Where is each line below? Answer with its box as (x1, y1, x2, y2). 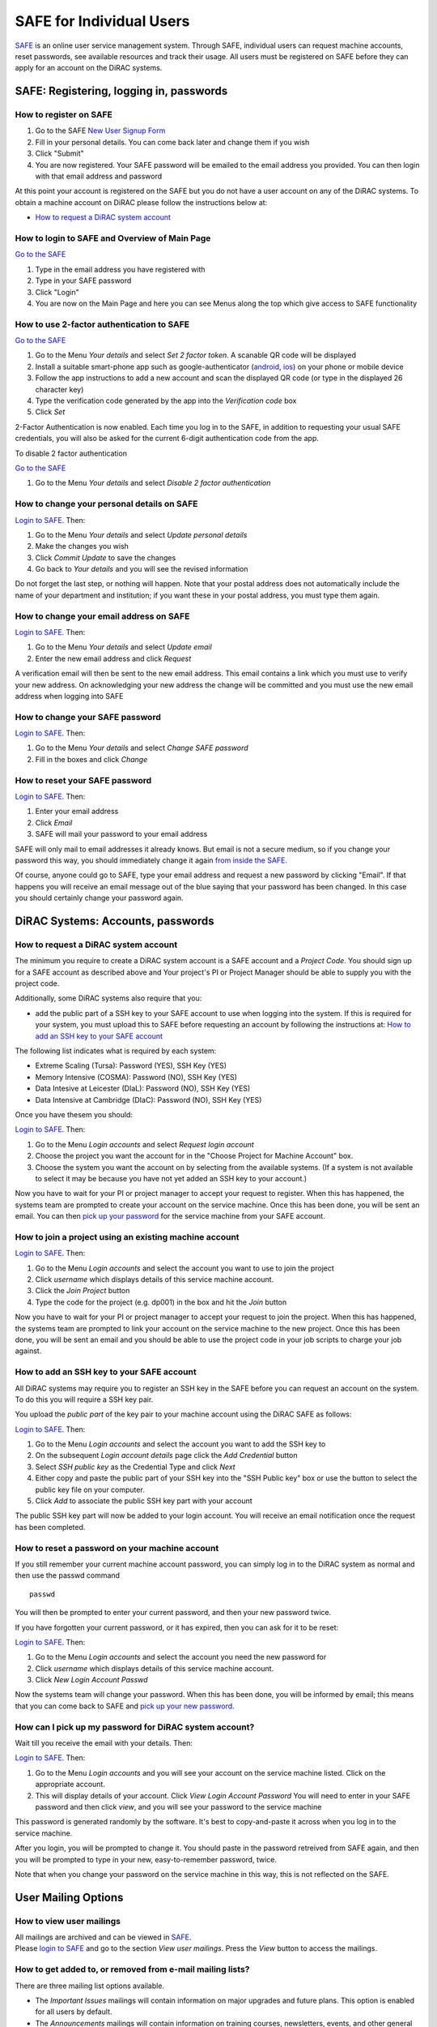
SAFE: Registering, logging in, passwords (15, 84, 228, 98)
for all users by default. (35, 2007, 112, 2016)
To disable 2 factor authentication (15, 448, 127, 458)
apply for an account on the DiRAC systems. (15, 63, 163, 73)
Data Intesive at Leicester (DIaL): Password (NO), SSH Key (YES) (35, 1083, 251, 1094)
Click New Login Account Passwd (35, 1675, 149, 1685)
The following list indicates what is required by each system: (15, 1046, 217, 1056)
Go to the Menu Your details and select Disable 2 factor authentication (35, 478, 271, 488)
